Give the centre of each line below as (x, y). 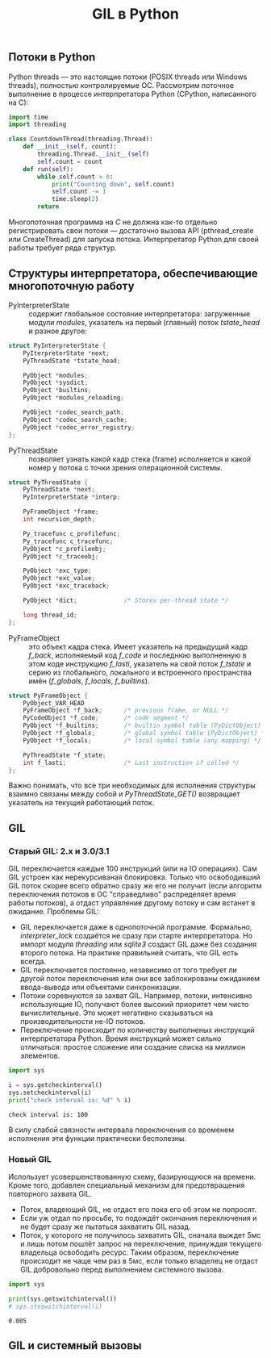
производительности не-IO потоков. (83, 1022)
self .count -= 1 (79, 192)
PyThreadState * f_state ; (65, 755)
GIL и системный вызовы (75, 1345)
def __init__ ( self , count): (70, 147)
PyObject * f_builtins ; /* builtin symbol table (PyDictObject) (142, 726)
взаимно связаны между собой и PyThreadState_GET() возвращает (124, 794)
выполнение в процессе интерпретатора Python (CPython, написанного (132, 94)
